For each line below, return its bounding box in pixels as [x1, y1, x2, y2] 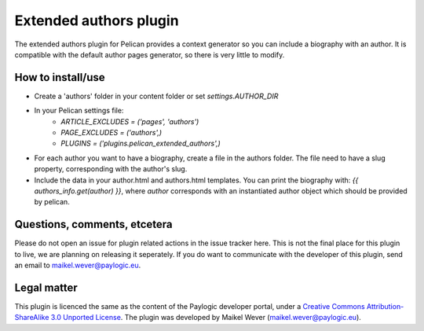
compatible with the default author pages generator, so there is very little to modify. [14, 50, 285, 59]
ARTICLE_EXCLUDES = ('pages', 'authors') [60, 116, 199, 126]
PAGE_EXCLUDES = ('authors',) [60, 128, 163, 138]
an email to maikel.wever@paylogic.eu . [14, 260, 141, 270]
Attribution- [366, 301, 404, 311]
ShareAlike [14, 313, 49, 322]
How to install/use [14, 71, 105, 84]
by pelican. [34, 197, 70, 207]
